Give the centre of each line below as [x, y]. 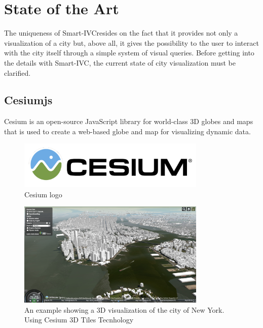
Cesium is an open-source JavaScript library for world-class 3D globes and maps [129, 121]
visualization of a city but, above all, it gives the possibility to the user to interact [131, 42]
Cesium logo [43, 194]
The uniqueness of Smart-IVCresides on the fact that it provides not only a [121, 33]
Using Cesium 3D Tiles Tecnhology [79, 320]
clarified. [17, 72]
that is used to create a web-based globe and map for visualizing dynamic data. [127, 131]
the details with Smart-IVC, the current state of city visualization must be [120, 62]
